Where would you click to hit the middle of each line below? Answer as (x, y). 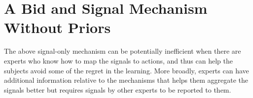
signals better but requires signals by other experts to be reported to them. (118, 89)
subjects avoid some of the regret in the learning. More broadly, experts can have (126, 70)
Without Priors (57, 27)
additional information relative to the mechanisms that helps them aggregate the (126, 80)
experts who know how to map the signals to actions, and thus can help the (118, 60)
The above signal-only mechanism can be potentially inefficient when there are (123, 51)
